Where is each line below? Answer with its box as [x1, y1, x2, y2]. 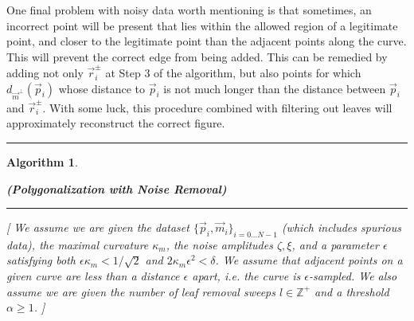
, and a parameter [291, 236, 379, 252]
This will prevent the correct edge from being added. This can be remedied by [6, 48, 388, 65]
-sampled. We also [308, 268, 397, 284]
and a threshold [314, 283, 389, 299]
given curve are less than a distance [6, 268, 180, 284]
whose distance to [58, 80, 146, 96]
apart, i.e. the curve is [192, 268, 301, 284]
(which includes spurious [281, 219, 402, 236]
